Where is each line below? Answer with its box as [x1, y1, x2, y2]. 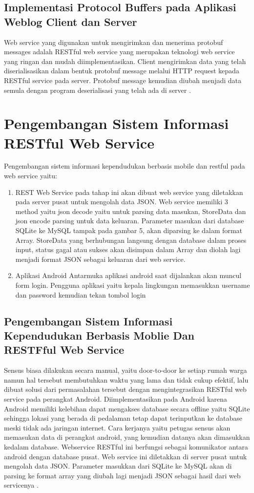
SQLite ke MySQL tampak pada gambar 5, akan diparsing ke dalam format [15, 225, 242, 236]
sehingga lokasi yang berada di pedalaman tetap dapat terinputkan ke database [4, 413, 243, 423]
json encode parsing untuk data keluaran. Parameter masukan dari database [15, 215, 244, 226]
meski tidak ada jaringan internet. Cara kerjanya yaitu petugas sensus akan [4, 422, 231, 432]
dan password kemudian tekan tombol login [15, 289, 146, 300]
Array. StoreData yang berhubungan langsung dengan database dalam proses [15, 235, 247, 245]
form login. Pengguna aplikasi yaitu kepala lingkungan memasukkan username [15, 280, 250, 290]
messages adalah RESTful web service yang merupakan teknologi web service [4, 46, 235, 57]
